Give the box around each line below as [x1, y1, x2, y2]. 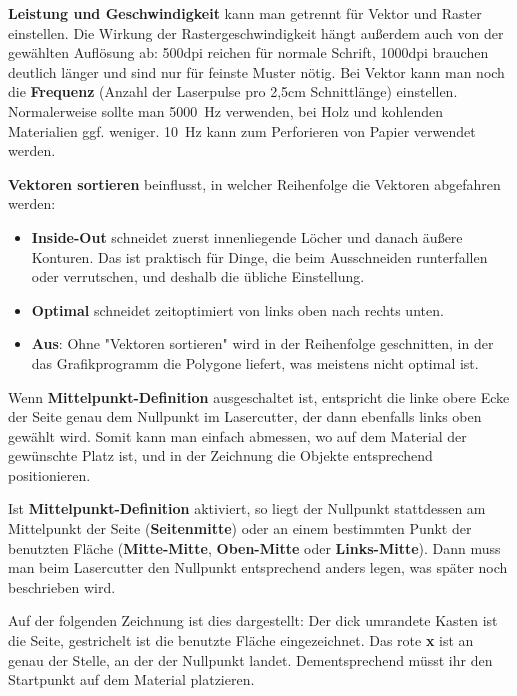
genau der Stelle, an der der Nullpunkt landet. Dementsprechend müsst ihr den [8, 649, 493, 670]
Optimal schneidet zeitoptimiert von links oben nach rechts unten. [31, 299, 444, 320]
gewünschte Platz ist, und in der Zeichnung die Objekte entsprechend [8, 445, 433, 466]
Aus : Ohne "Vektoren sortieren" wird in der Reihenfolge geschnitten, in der [31, 333, 494, 354]
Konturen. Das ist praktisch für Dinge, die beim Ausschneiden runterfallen [31, 246, 488, 267]
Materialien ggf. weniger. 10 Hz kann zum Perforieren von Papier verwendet [8, 120, 476, 141]
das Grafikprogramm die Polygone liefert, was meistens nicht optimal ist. [31, 352, 479, 373]
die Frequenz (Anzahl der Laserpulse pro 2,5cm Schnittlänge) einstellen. [8, 81, 458, 102]
